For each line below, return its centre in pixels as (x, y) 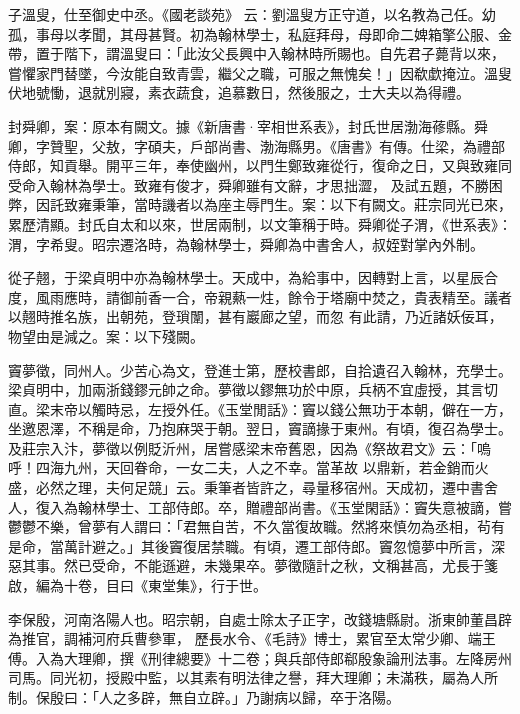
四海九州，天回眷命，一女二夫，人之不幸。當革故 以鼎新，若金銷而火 (262, 467)
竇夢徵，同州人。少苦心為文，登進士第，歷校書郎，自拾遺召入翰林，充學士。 (260, 369)
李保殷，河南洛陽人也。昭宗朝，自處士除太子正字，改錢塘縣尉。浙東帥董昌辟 (260, 618)
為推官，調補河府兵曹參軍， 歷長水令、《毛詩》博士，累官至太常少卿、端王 (252, 638)
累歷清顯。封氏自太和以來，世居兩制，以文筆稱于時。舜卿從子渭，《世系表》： (260, 223)
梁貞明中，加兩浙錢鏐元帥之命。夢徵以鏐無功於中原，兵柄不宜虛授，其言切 (253, 389)
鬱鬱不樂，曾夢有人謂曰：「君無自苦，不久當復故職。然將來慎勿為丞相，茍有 (256, 526)
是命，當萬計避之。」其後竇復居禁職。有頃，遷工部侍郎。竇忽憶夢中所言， (249, 545)
